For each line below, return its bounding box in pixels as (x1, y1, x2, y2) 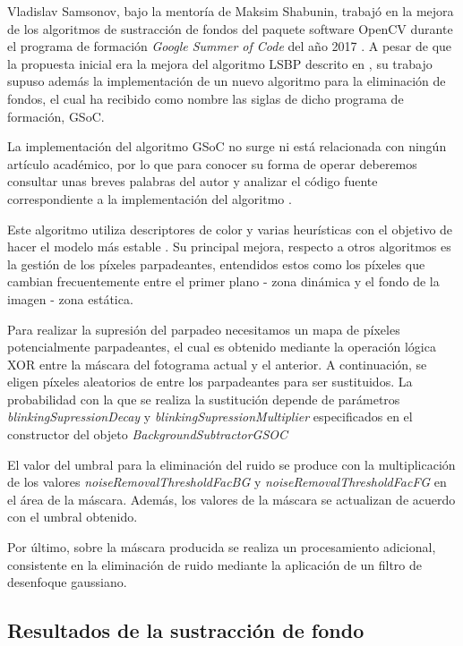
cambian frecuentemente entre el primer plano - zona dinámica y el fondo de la (7, 272, 440, 291)
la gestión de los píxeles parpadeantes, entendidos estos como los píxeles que (7, 254, 425, 273)
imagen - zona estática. (7, 289, 133, 308)
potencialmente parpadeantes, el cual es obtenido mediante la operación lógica (7, 337, 436, 356)
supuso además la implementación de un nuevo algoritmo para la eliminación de (7, 72, 446, 90)
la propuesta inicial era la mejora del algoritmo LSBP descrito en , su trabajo (7, 54, 433, 72)
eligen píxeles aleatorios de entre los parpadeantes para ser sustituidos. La (7, 372, 413, 391)
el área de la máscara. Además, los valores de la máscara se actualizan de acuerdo (7, 489, 456, 508)
